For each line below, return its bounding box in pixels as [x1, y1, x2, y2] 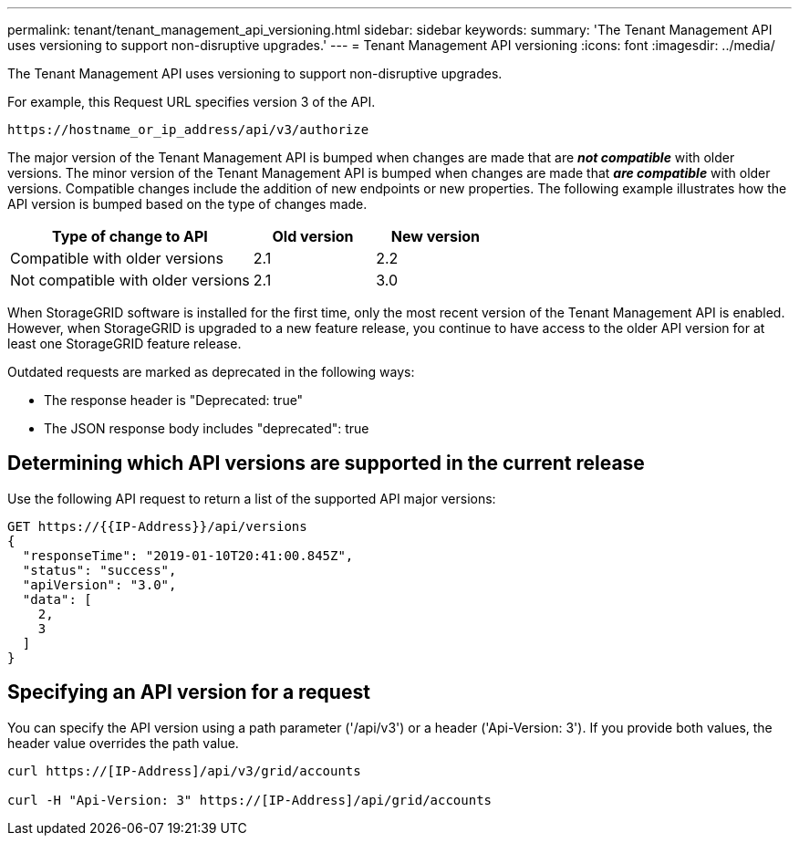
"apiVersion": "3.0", [22, 577, 177, 592]
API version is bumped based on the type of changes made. [7, 196, 368, 212]
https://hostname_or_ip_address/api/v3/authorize [7, 122, 369, 137]
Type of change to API [51, 227, 208, 245]
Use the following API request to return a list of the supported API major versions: [7, 490, 496, 506]
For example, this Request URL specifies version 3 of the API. [7, 94, 376, 109]
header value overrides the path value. [7, 734, 239, 751]
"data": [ [22, 591, 92, 607]
